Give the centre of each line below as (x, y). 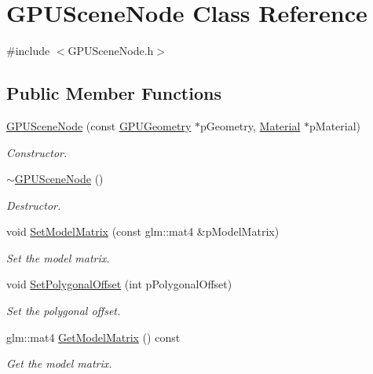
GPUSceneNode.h (111, 51)
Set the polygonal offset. (64, 311)
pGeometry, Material (250, 125)
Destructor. (34, 205)
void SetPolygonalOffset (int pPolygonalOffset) (119, 284)
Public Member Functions (114, 93)
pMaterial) (335, 125)
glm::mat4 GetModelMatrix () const (93, 337)
